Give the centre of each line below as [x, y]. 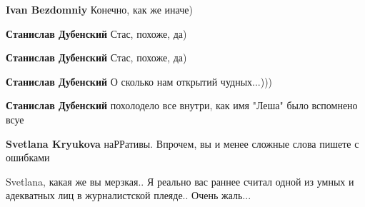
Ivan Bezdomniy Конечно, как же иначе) [99, 9]
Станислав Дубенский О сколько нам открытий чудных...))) [139, 81]
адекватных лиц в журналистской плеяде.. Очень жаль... [129, 195]
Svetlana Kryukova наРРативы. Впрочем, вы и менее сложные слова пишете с [182, 143]
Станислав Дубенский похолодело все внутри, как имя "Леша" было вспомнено [182, 105]
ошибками [28, 157]
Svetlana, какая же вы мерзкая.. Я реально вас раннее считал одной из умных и [180, 181]
